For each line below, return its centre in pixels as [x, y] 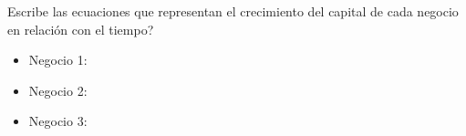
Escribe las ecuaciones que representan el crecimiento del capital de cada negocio [233, 11]
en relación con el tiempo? [81, 29]
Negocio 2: [58, 90]
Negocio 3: [58, 121]
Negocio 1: [58, 60]
